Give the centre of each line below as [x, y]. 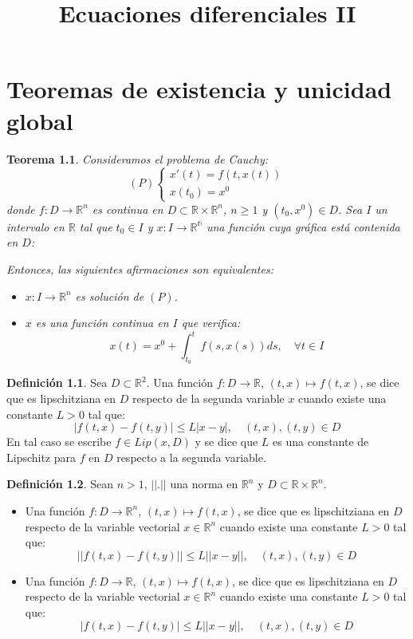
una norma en [204, 484]
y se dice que [226, 442]
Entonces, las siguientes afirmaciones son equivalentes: [140, 268]
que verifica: [211, 323]
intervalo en [35, 226]
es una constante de [321, 442]
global [40, 120]
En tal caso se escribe [59, 442]
